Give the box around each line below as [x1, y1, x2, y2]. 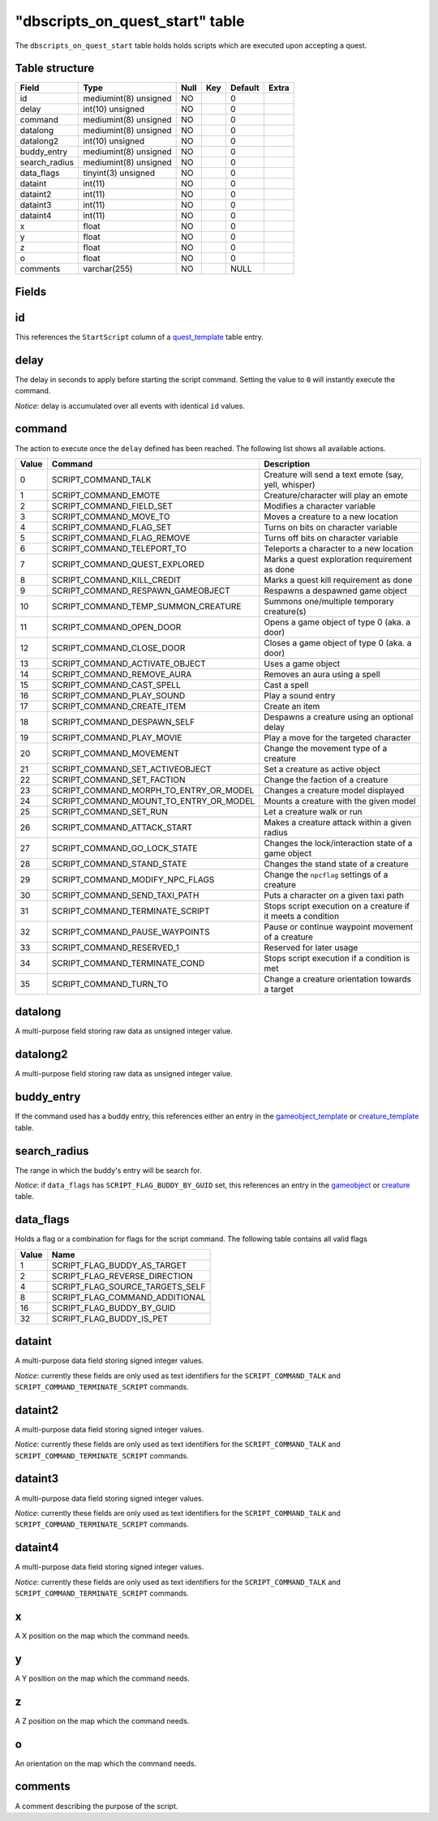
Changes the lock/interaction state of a [264, 837, 413, 848]
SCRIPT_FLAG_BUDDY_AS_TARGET [51, 1260, 187, 1271]
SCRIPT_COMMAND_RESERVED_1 [51, 942, 180, 953]
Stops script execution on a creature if [264, 900, 410, 912]
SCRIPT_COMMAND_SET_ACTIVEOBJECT [51, 763, 212, 775]
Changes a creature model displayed [264, 784, 405, 796]
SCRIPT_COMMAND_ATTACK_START [51, 822, 193, 833]
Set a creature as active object [264, 763, 380, 775]
